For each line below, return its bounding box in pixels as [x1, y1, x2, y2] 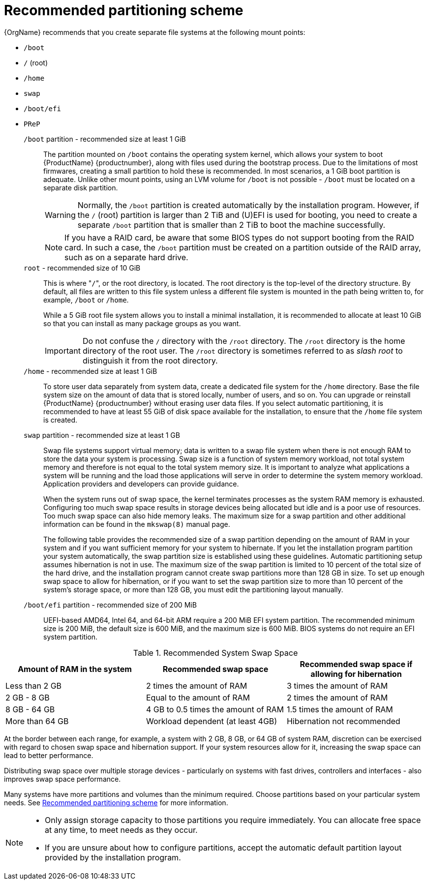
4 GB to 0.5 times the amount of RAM [146, 704, 284, 714]
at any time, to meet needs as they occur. [45, 824, 198, 835]
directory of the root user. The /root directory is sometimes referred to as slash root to [82, 345, 403, 356]
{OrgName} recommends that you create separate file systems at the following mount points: [4, 28, 306, 36]
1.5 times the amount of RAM [286, 704, 393, 714]
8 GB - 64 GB [5, 704, 55, 714]
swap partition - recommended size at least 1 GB [24, 430, 180, 439]
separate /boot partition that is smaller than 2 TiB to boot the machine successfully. [77, 219, 386, 230]
